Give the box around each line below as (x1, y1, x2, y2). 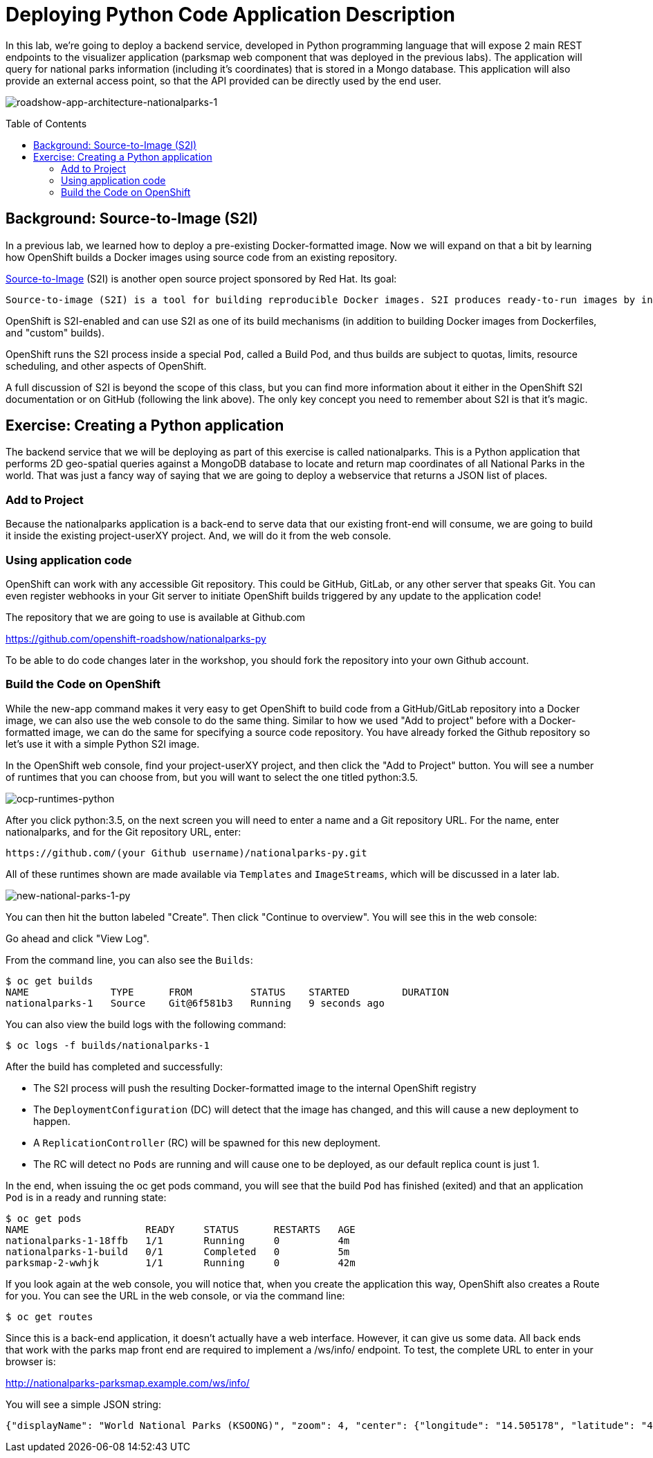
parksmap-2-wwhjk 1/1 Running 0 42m (6, 1257, 356, 1268)
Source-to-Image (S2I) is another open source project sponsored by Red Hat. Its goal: (6, 272, 397, 285)
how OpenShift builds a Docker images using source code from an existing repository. (6, 251, 398, 263)
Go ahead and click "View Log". (6, 932, 149, 944)
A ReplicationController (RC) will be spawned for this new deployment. (33, 1136, 381, 1149)
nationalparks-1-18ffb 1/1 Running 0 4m (6, 1234, 350, 1246)
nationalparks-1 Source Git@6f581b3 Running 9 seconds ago (6, 997, 385, 1009)
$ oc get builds (6, 975, 93, 987)
